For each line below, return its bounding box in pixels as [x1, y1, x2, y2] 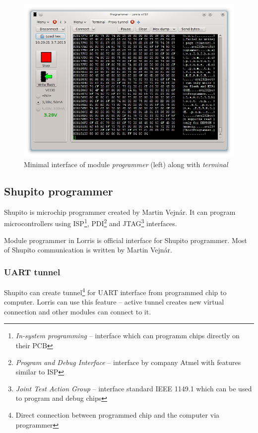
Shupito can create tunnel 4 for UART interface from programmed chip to [4, 286, 227, 297]
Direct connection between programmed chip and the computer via [15, 410, 220, 420]
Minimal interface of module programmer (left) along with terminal [24, 159, 228, 169]
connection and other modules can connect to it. [4, 306, 151, 316]
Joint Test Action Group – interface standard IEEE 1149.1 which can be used [15, 383, 252, 393]
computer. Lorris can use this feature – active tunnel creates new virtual [4, 297, 224, 307]
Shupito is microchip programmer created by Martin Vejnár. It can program [4, 206, 236, 217]
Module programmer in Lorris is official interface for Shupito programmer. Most [4, 235, 247, 245]
